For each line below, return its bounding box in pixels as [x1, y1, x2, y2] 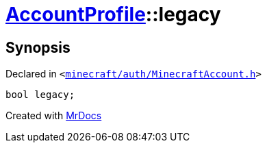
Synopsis [5, 38, 71, 56]
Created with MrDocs [5, 110, 102, 122]
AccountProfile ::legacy [5, 3, 221, 26]
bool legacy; [5, 89, 75, 101]
